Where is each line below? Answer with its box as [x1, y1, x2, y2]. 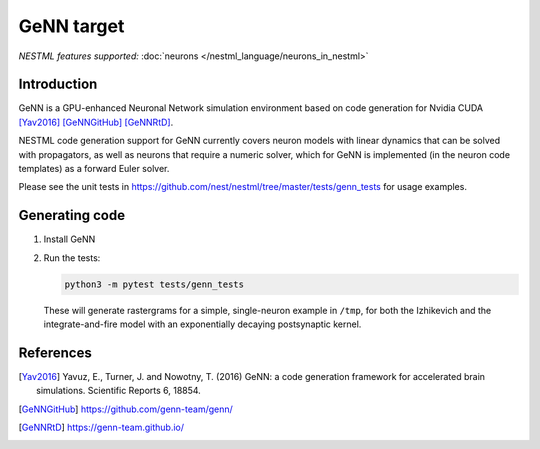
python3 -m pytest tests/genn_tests [64, 278, 245, 290]
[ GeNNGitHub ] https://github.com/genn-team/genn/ [18, 403, 234, 415]
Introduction [18, 76, 98, 93]
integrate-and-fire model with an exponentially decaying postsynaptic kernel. [43, 318, 362, 330]
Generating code [18, 207, 125, 224]
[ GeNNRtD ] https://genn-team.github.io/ [18, 421, 185, 434]
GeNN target [18, 15, 125, 37]
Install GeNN [43, 233, 96, 245]
